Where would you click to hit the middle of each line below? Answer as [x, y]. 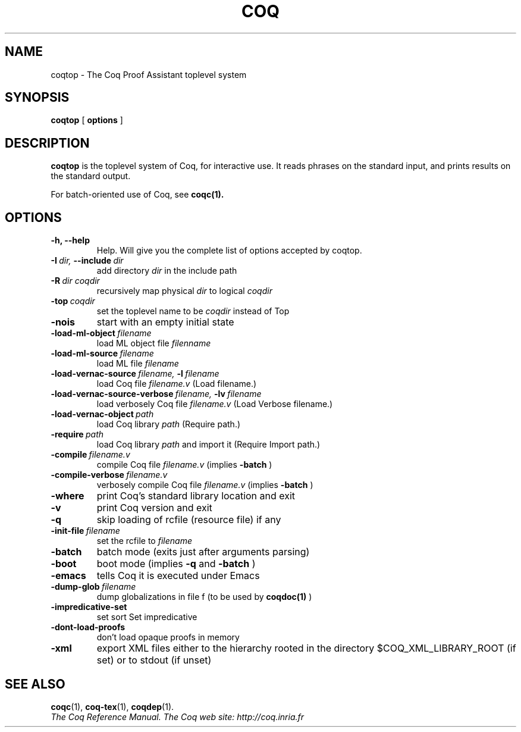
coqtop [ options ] [87, 120]
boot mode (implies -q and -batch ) [176, 564]
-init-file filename [85, 531]
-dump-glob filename [93, 587]
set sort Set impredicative [147, 617]
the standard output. [91, 176]
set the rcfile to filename [144, 541]
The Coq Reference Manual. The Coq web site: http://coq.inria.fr [178, 717]
